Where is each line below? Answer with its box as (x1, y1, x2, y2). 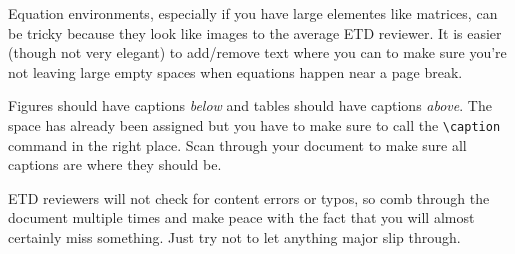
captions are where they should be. (8, 154, 222, 175)
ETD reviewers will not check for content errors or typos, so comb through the (8, 187, 490, 208)
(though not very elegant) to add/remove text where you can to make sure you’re (8, 42, 507, 63)
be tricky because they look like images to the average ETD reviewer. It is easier (8, 22, 502, 43)
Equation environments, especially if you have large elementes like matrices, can (8, 3, 498, 23)
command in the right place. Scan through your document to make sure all (8, 134, 467, 155)
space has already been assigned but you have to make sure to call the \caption (8, 114, 501, 135)
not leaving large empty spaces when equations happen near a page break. (8, 61, 463, 82)
